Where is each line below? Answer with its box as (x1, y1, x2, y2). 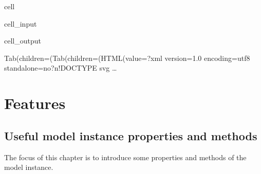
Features (4, 93, 66, 114)
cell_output (4, 35, 41, 46)
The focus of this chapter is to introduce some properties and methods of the (4, 151, 247, 162)
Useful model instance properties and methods (4, 127, 257, 143)
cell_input (4, 18, 37, 29)
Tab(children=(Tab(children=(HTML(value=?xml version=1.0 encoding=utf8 (4, 52, 250, 63)
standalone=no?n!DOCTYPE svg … (4, 62, 117, 73)
